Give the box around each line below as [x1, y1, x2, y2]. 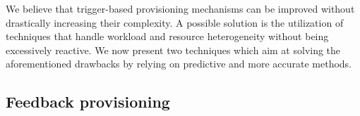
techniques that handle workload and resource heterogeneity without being [6, 29, 329, 44]
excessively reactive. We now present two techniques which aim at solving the [6, 42, 341, 57]
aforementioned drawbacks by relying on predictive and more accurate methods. [6, 56, 352, 71]
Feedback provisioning [6, 91, 170, 112]
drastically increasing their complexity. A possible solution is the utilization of [6, 15, 344, 30]
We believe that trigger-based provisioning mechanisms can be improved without [6, 1, 355, 15]
